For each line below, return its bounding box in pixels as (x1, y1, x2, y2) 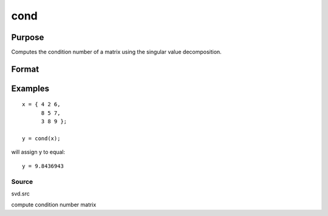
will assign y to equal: (11, 149, 66, 156)
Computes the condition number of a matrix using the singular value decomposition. (11, 49, 222, 56)
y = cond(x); (22, 135, 61, 142)
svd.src (11, 190, 30, 197)
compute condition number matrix (11, 201, 97, 209)
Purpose (11, 32, 44, 42)
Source (11, 177, 33, 186)
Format (11, 64, 39, 74)
